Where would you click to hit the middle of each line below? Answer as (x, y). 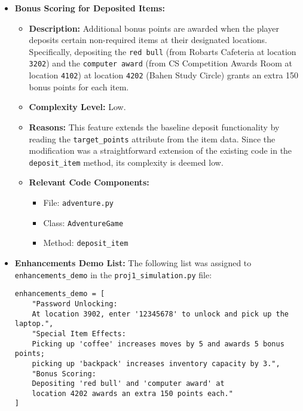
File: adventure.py (78, 203)
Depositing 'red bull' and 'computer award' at (128, 384)
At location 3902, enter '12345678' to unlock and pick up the (160, 314)
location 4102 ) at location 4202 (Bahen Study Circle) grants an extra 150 (164, 75)
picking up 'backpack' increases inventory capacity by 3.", (156, 363)
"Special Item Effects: (79, 334)
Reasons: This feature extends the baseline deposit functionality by (154, 127)
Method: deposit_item (86, 243)
